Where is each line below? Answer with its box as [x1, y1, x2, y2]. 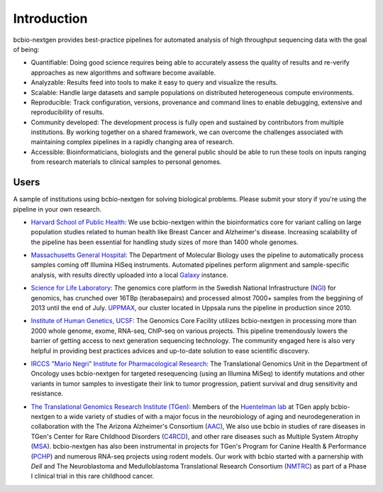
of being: [13, 45, 40, 53]
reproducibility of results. [30, 108, 104, 116]
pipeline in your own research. [13, 204, 102, 213]
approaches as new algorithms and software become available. [30, 68, 216, 77]
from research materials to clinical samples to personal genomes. [30, 158, 222, 166]
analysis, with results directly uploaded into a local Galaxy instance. [30, 270, 228, 279]
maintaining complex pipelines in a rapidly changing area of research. [30, 138, 234, 146]
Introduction [13, 11, 88, 26]
